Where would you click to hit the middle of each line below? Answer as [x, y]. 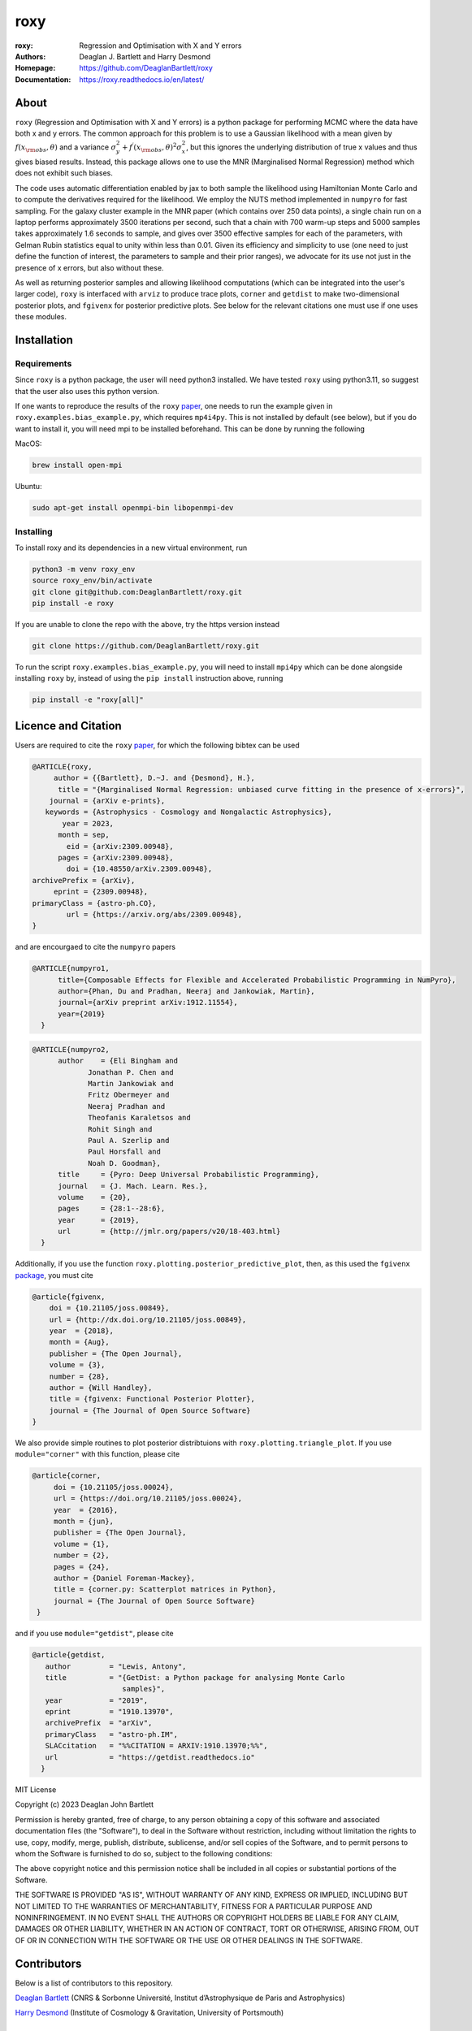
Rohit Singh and [120, 1129]
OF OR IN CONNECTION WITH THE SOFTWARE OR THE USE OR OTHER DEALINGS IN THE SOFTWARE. [189, 1940]
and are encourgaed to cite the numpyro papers [95, 947]
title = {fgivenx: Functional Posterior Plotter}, [152, 1399]
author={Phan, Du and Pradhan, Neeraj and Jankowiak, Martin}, [186, 992]
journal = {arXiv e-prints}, [107, 801]
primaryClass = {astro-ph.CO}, [95, 903]
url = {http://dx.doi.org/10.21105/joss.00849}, [148, 1319]
